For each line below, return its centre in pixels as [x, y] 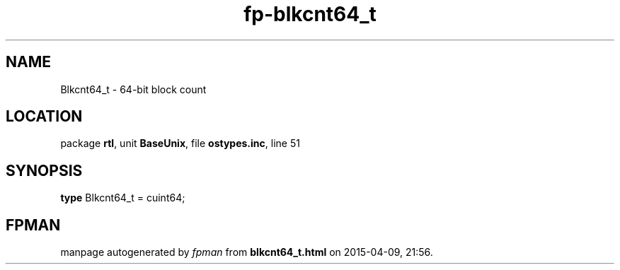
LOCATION [44, 117]
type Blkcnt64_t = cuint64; [123, 198]
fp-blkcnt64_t [310, 14]
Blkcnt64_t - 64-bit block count [133, 89]
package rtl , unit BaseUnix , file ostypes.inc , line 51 [180, 143]
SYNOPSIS [44, 170]
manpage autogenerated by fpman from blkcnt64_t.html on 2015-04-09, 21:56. [247, 252]
